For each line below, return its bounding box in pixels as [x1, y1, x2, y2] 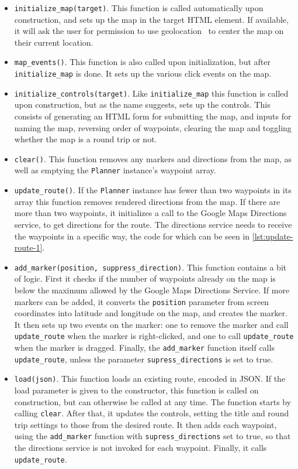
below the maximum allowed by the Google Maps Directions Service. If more [14, 283, 290, 296]
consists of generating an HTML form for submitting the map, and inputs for [14, 110, 292, 122]
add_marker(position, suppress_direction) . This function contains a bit [14, 261, 287, 273]
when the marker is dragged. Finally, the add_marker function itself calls [14, 341, 275, 354]
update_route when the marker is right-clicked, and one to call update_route [14, 330, 294, 342]
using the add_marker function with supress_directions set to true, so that [14, 430, 291, 442]
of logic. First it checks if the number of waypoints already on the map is [14, 272, 276, 285]
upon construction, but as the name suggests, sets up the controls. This [14, 98, 271, 111]
